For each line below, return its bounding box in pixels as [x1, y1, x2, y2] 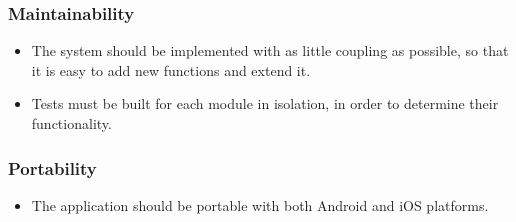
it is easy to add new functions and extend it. [31, 59, 311, 80]
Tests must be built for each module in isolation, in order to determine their [31, 93, 499, 114]
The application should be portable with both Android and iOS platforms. [31, 194, 489, 215]
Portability [8, 155, 97, 180]
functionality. [31, 113, 112, 133]
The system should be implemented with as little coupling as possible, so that [31, 40, 509, 61]
